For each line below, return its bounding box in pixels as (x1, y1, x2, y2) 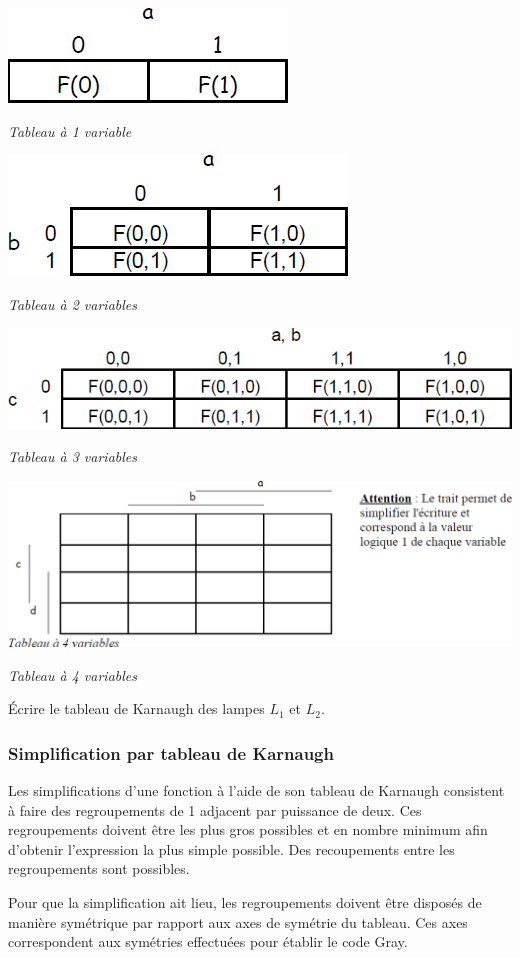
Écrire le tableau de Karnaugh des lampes (8, 698, 265, 719)
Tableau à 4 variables (8, 664, 138, 685)
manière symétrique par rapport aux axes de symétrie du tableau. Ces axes (8, 911, 468, 932)
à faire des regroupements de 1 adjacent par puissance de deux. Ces (8, 799, 422, 820)
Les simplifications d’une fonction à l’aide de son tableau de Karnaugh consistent (8, 780, 505, 801)
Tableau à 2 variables (8, 293, 138, 314)
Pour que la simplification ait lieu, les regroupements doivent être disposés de (8, 892, 482, 913)
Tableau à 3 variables (8, 446, 138, 467)
